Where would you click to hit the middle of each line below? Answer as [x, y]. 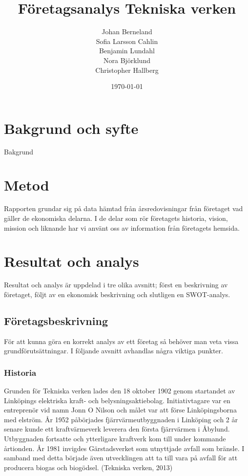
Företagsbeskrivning [56, 320]
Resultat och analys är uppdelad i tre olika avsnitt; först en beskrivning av [116, 285]
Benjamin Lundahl [127, 51]
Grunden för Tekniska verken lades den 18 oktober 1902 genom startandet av [120, 391]
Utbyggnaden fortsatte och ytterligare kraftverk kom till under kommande [115, 439]
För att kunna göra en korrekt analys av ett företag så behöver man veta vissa [121, 341]
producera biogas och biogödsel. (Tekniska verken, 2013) [88, 467]
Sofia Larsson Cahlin [127, 41]
